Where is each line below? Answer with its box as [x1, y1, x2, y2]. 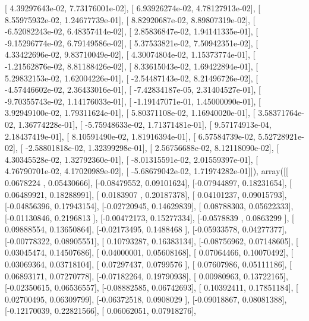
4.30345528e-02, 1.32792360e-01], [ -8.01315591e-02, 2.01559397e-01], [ [5, 153, 258, 165]
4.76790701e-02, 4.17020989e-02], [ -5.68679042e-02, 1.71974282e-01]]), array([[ [5, 165, 288, 177]
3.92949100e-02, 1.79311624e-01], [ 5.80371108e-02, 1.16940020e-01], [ [5, 106, 256, 119]
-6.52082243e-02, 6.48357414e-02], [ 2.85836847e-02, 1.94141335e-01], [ [5, 25, 258, 37]
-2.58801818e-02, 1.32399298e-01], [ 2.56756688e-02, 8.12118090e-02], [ [25, 141, 279, 154]
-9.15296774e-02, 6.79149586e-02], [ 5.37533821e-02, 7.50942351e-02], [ [5, 36, 258, 49]
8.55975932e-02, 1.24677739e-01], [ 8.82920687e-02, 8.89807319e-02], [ [5, 13, 256, 26]
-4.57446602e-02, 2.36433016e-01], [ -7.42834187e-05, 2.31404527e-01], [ [5, 83, 261, 96]
